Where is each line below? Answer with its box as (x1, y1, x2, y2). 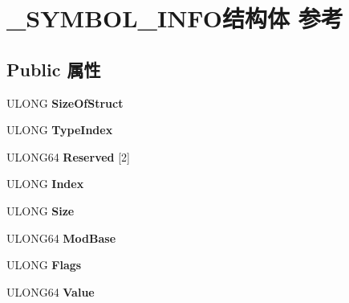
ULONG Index (6, 175, 84, 192)
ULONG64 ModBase (6, 229, 116, 246)
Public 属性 (6, 56, 101, 81)
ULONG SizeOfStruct (6, 94, 124, 111)
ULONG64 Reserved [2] (6, 148, 130, 165)
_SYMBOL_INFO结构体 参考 (6, 2, 343, 35)
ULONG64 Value (6, 283, 95, 300)
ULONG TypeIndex (6, 121, 113, 138)
